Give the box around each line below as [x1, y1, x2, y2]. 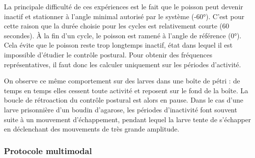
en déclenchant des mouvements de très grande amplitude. [4, 124, 179, 134]
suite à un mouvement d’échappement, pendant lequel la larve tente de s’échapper [4, 114, 251, 124]
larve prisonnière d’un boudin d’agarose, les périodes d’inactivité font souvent [4, 104, 237, 114]
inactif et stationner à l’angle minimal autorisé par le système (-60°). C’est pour [4, 11, 245, 21]
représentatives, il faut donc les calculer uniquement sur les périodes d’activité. [4, 59, 241, 69]
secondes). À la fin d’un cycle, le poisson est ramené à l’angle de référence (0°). [4, 30, 242, 40]
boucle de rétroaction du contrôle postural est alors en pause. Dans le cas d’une [4, 95, 243, 105]
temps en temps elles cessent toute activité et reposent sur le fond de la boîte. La [4, 85, 248, 95]
